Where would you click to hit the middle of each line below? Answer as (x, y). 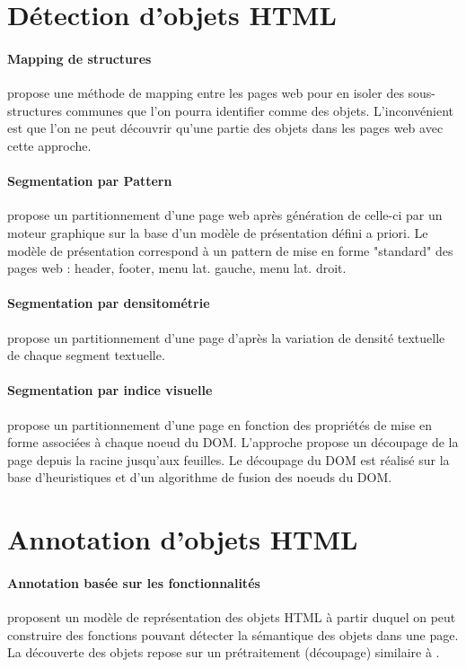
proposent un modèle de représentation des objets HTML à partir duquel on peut (232, 617)
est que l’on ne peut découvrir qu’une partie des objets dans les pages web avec (225, 128)
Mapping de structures (79, 58)
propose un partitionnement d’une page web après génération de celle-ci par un (225, 215)
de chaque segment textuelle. (86, 355)
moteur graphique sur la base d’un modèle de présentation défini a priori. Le (218, 232)
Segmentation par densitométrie (109, 303)
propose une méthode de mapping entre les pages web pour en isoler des (206, 93)
